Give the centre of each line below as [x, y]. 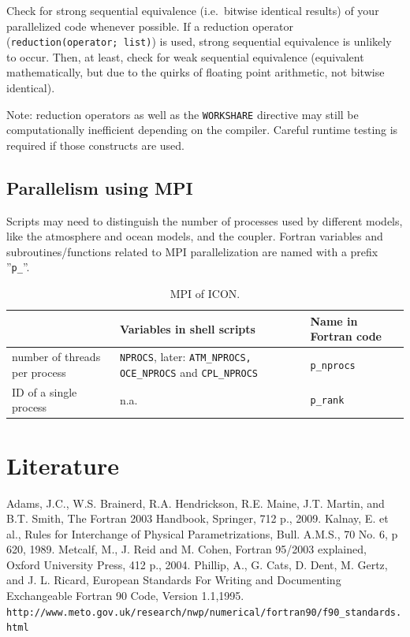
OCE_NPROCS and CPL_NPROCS [189, 372]
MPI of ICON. [205, 294]
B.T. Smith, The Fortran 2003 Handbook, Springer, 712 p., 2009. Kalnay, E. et [198, 518]
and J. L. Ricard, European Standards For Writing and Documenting [174, 580]
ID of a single [45, 391]
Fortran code [346, 336]
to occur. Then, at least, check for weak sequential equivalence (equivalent [185, 56]
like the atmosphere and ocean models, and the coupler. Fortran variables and [195, 236]
